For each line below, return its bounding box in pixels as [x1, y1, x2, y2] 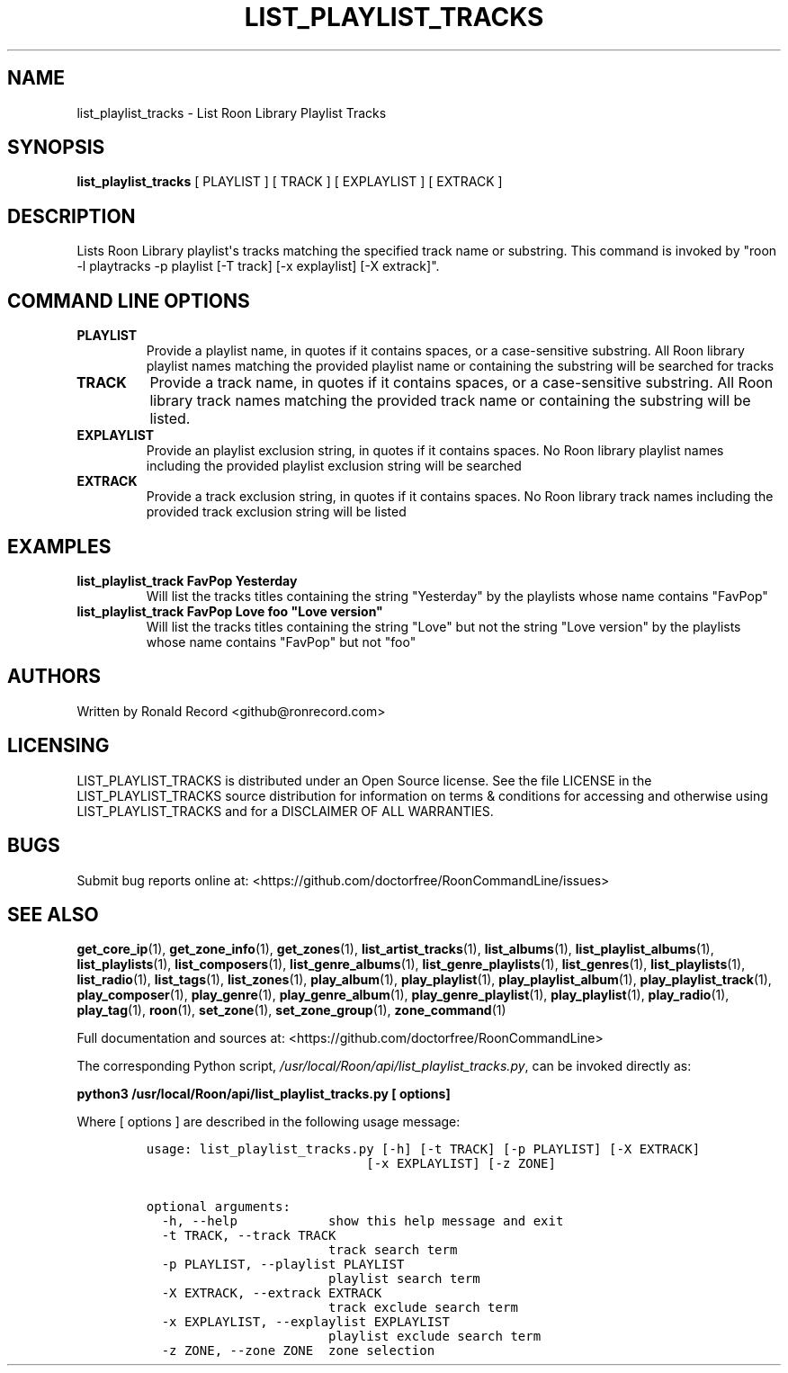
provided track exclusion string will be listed [146, 504, 407, 520]
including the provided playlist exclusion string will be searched [146, 458, 522, 474]
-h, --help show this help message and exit [161, 1214, 564, 1229]
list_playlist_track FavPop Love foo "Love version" [76, 603, 383, 619]
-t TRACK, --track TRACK [161, 1228, 336, 1243]
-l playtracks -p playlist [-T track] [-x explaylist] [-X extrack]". [76, 258, 440, 274]
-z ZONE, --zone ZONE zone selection [161, 1343, 435, 1359]
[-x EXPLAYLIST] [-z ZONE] [366, 1156, 556, 1171]
